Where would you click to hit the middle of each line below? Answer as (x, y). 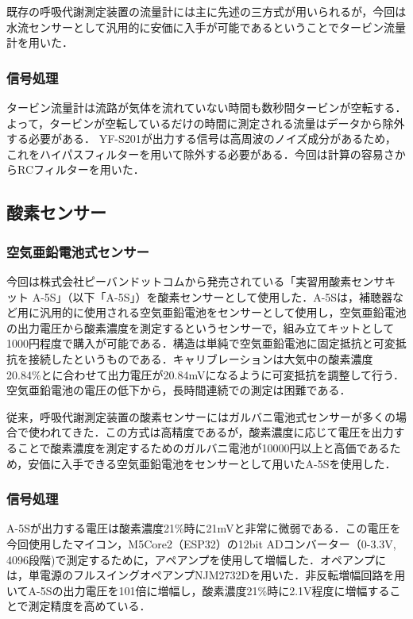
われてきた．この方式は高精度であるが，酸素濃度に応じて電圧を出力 (216, 432)
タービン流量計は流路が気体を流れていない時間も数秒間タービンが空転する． (206, 107)
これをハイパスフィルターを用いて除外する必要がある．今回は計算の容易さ (201, 154)
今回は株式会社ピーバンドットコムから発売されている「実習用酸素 (179, 281)
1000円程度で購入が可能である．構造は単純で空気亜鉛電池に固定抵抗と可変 (201, 343)
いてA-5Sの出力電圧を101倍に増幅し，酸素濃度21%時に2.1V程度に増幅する (198, 590)
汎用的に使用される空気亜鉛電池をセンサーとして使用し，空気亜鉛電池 (223, 312)
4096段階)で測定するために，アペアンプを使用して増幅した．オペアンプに (197, 559)
